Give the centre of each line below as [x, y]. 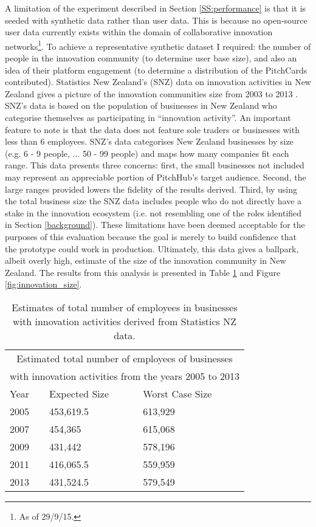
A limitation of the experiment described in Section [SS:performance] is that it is [156, 8]
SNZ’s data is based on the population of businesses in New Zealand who [141, 105]
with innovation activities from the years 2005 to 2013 [125, 376]
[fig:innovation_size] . [43, 284]
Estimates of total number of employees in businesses [125, 307]
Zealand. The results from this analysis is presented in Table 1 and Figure [143, 272]
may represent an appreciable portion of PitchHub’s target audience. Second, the [156, 177]
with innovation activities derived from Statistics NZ [125, 321]
